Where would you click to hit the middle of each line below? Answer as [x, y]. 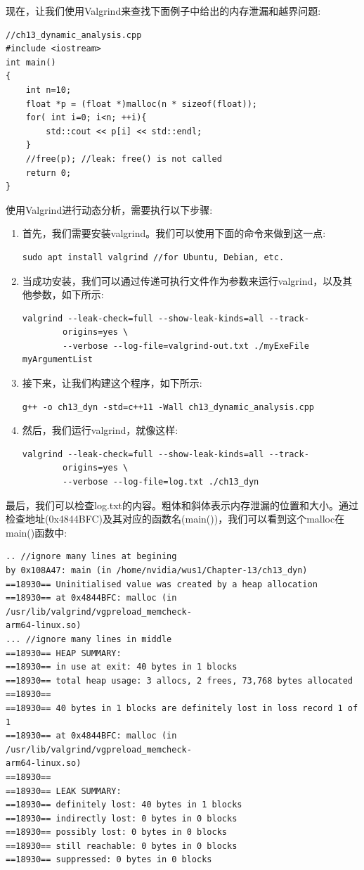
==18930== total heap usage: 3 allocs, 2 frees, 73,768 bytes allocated [179, 680]
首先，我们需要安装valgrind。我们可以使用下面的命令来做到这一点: [174, 233]
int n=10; [48, 90]
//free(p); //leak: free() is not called [124, 159]
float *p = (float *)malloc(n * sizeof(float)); [141, 104]
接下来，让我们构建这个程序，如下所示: [112, 383]
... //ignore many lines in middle [89, 639]
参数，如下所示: [68, 294]
